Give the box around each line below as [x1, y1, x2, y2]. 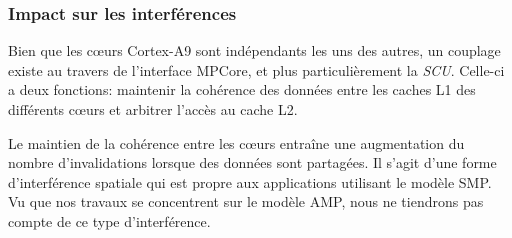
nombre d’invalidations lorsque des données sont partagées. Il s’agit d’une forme [8, 152, 497, 173]
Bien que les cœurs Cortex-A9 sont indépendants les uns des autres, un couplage [8, 40, 501, 61]
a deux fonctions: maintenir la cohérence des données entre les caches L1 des [8, 79, 476, 100]
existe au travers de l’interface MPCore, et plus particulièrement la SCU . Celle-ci [8, 59, 505, 80]
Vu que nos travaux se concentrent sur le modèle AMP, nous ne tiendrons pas [8, 191, 484, 212]
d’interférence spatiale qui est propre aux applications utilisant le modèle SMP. [8, 171, 492, 192]
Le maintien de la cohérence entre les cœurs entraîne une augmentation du [8, 132, 465, 153]
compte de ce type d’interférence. [8, 210, 211, 231]
